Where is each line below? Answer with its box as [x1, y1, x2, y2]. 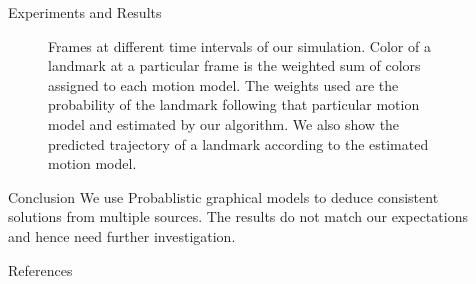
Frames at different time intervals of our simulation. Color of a [48, 35, 431, 56]
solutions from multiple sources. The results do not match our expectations [8, 206, 468, 227]
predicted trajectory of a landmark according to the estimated [48, 133, 429, 154]
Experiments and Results [8, 2, 162, 22]
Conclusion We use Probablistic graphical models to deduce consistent [8, 186, 439, 207]
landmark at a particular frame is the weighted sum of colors [48, 55, 421, 76]
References [8, 259, 73, 280]
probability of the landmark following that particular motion [48, 94, 420, 115]
